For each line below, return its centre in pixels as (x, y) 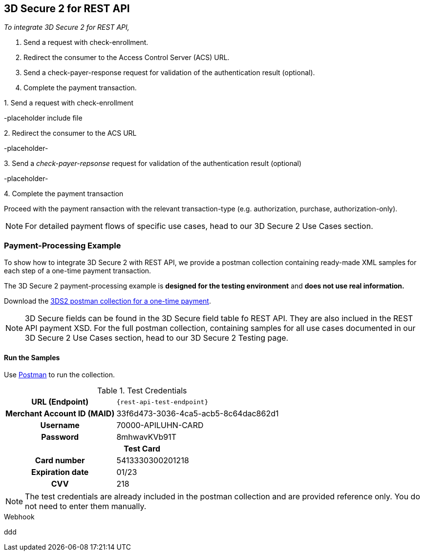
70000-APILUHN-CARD (160, 425)
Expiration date (60, 472)
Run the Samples (32, 357)
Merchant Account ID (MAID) (60, 414)
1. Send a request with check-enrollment (69, 103)
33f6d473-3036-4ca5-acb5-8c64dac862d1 (198, 414)
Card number (60, 461)
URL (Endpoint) (60, 402)
